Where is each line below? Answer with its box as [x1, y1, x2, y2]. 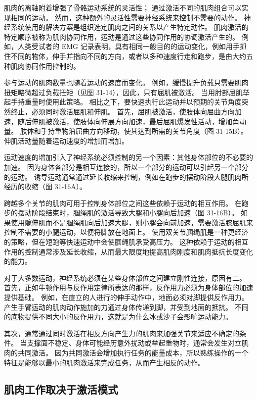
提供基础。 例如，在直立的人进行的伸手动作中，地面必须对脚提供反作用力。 [4, 292, 249, 302]
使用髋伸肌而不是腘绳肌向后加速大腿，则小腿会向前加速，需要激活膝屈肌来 [10, 217, 253, 227]
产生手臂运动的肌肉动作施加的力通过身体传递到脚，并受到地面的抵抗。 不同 [4, 301, 249, 312]
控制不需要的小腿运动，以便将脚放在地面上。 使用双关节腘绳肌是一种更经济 [4, 227, 249, 237]
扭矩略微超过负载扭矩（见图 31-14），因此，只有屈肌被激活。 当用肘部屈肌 [4, 87, 243, 97]
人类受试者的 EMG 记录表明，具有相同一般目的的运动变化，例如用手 [17, 41, 240, 51]
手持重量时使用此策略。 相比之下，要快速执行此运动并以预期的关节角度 [10, 97, 242, 107]
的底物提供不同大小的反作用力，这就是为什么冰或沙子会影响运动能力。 [4, 311, 232, 322]
